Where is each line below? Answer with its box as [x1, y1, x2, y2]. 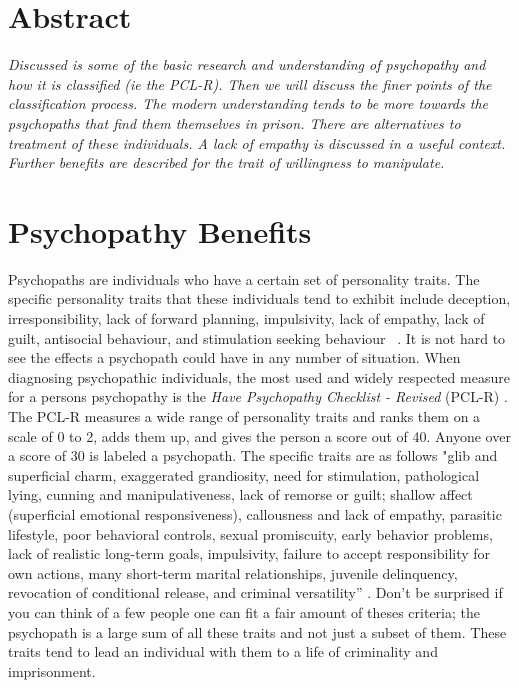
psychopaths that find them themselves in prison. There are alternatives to [8, 112, 461, 133]
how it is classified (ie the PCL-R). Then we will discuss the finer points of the [8, 73, 492, 94]
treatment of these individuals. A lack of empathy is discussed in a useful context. [8, 132, 506, 153]
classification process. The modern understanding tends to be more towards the [8, 93, 489, 114]
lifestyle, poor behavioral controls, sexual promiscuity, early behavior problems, [8, 523, 493, 544]
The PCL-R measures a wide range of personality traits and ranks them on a [8, 405, 481, 426]
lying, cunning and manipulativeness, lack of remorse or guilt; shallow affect [8, 484, 473, 505]
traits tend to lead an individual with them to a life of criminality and [8, 641, 438, 662]
